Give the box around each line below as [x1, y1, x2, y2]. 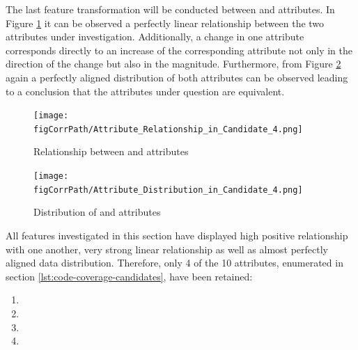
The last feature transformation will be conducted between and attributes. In [6, 2, 335, 16]
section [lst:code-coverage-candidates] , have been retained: [6, 269, 253, 283]
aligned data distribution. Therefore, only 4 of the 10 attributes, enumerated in [6, 255, 343, 270]
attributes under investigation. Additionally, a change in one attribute [6, 29, 304, 44]
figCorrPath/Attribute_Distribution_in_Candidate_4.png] [33, 184, 303, 195]
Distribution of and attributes [33, 205, 161, 219]
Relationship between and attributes [33, 144, 189, 159]
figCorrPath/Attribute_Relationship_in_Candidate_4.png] [33, 124, 303, 134]
